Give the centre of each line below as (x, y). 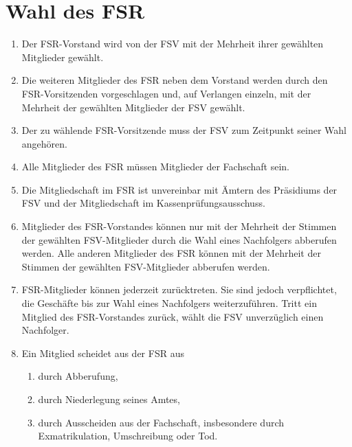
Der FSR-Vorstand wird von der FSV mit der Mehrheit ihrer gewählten (173, 44)
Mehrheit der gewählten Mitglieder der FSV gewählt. (133, 107)
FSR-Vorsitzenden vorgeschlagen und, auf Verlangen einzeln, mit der (166, 93)
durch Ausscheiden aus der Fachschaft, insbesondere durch (161, 422)
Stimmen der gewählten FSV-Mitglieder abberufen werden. (146, 266)
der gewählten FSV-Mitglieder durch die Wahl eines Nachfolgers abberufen (179, 239)
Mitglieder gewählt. (63, 57)
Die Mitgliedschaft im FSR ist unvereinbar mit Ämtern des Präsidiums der (179, 189)
